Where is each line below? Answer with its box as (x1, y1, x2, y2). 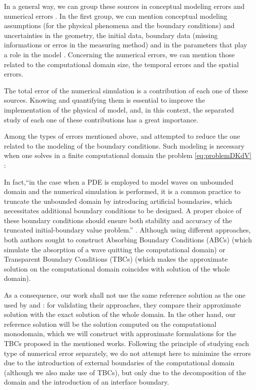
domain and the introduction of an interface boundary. (4, 377, 169, 387)
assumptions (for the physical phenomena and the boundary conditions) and (4, 20, 235, 31)
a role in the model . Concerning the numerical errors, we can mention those (4, 49, 235, 59)
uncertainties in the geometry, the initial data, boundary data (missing (4, 30, 218, 40)
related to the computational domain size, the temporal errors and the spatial (4, 59, 239, 69)
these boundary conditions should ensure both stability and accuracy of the (4, 215, 232, 225)
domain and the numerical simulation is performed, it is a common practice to (4, 186, 241, 196)
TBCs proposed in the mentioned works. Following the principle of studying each (4, 338, 249, 348)
